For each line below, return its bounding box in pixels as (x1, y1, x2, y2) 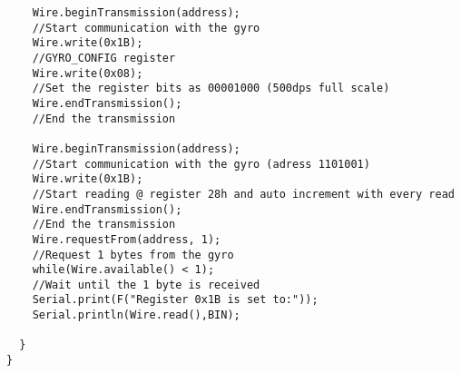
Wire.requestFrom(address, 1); (32, 232, 221, 246)
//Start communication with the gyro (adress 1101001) (32, 157, 370, 171)
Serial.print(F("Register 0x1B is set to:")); (32, 293, 319, 307)
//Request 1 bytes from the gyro (32, 248, 234, 261)
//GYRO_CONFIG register (32, 51, 176, 64)
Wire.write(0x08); (32, 66, 143, 80)
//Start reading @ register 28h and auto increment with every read (32, 187, 455, 201)
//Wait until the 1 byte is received (32, 278, 260, 291)
